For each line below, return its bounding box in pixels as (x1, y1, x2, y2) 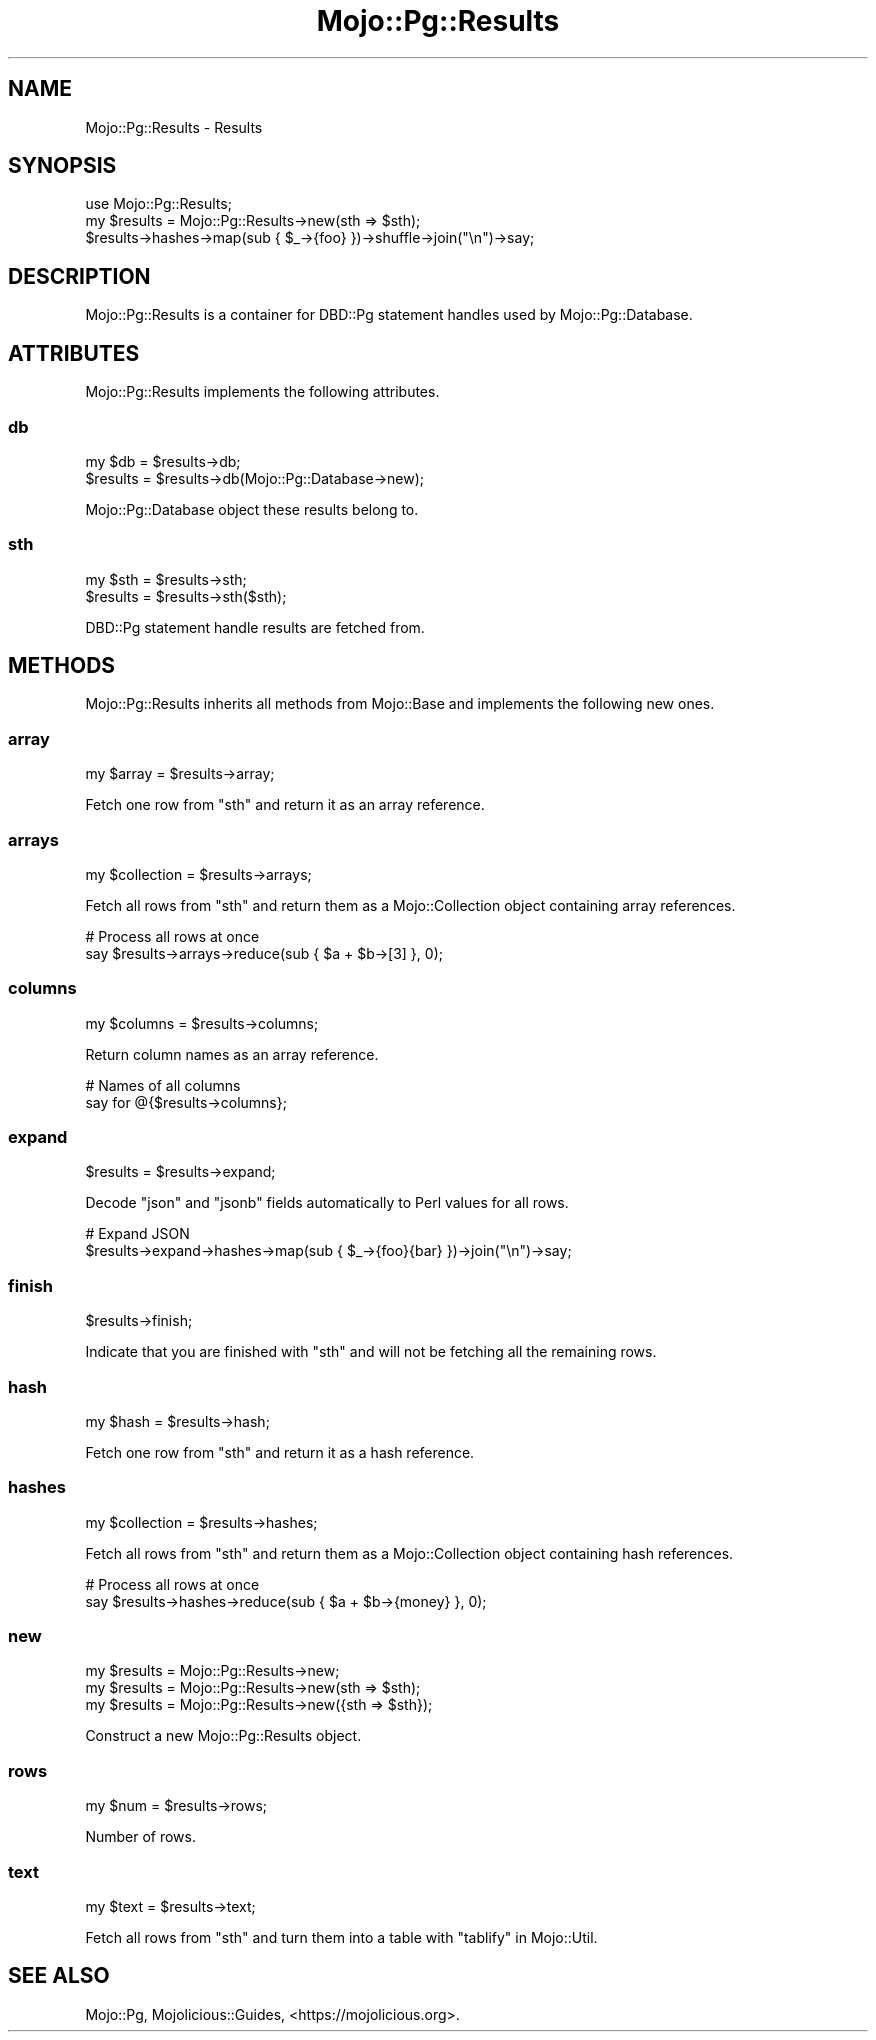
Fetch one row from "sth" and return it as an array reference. (85, 796, 485, 814)
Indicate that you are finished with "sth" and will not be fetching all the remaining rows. (85, 1343, 657, 1361)
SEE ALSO (8, 1963, 110, 1989)
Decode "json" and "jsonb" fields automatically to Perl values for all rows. (85, 1194, 569, 1212)
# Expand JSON (85, 1225, 190, 1243)
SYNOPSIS (8, 153, 117, 179)
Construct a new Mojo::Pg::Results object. (85, 1727, 362, 1745)
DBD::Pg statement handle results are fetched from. (85, 618, 425, 636)
